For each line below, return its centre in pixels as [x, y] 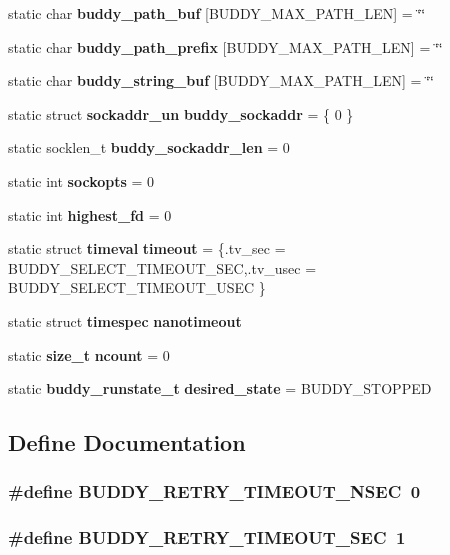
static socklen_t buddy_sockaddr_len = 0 [149, 147]
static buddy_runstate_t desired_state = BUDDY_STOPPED [220, 388]
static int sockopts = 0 [81, 180]
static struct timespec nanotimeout [125, 320]
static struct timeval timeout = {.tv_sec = [147, 248]
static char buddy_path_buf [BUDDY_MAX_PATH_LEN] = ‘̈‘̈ [217, 13]
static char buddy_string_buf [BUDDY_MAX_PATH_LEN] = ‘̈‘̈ [221, 80]
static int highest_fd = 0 [90, 214]
